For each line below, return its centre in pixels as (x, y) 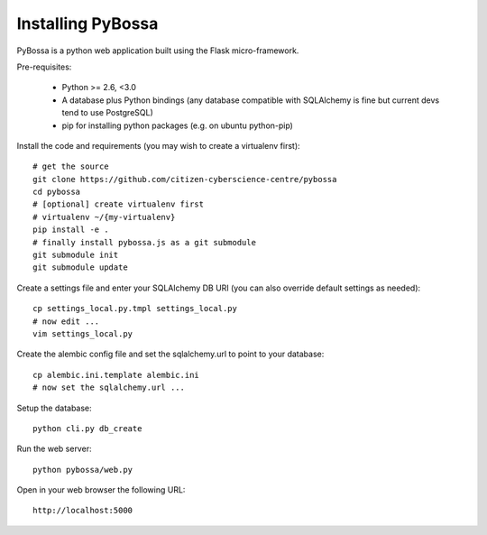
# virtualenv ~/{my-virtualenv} (104, 217)
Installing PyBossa (87, 23)
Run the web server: (54, 449)
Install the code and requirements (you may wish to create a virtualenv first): (159, 145)
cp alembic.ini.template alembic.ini (116, 375)
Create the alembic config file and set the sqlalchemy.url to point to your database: (170, 354)
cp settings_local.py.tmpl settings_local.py (135, 309)
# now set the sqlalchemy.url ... (109, 387)
